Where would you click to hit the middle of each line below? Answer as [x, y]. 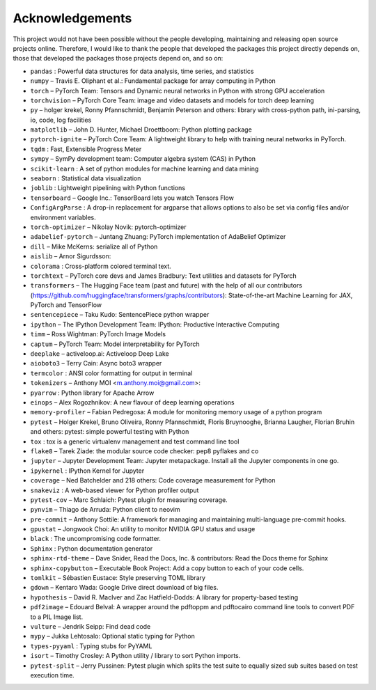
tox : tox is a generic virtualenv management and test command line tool [135, 441]
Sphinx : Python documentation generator [92, 548]
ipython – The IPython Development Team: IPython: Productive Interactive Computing [155, 324]
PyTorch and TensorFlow [66, 305]
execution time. [52, 675]
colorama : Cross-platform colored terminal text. [101, 266]
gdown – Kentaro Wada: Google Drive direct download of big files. [124, 588]
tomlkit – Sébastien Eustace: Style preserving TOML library [118, 578]
